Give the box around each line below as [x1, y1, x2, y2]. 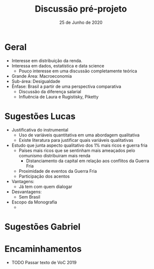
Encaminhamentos [4, 244, 82, 254]
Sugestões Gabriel [4, 221, 81, 232]
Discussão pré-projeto [35, 3, 127, 15]
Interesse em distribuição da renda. [11, 57, 83, 64]
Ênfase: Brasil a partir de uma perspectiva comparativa [11, 84, 122, 89]
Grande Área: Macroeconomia [11, 73, 72, 79]
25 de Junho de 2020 [59, 19, 103, 25]
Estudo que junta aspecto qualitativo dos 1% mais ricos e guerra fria [11, 142, 148, 148]
